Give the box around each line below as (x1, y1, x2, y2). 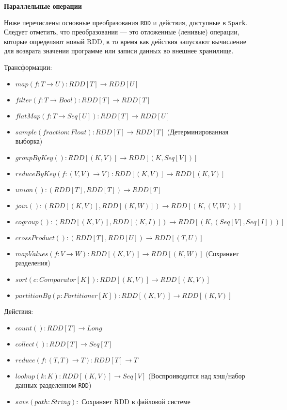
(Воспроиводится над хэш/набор (148, 370, 245, 380)
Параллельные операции (4, 1, 82, 11)
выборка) (15, 136, 43, 146)
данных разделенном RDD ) (15, 380, 92, 390)
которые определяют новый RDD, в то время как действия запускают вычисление (4, 36, 246, 46)
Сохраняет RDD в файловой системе (81, 396, 191, 406)
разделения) (15, 258, 50, 268)
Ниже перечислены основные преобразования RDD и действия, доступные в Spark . (4, 17, 248, 27)
